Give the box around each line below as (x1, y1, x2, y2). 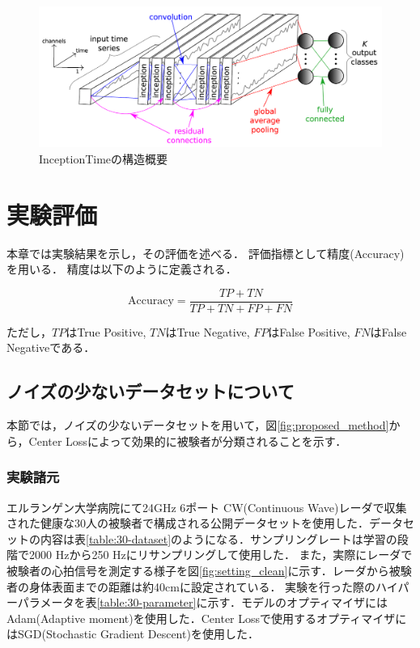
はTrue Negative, (165, 323, 250, 340)
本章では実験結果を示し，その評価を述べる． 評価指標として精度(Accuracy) (6, 244, 405, 261)
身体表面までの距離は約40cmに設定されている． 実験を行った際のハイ (28, 578, 398, 595)
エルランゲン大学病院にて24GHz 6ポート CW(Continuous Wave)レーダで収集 (6, 498, 407, 515)
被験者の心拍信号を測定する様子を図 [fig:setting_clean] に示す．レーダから (6, 562, 389, 579)
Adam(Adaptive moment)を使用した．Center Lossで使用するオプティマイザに (6, 609, 407, 626)
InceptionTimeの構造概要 (39, 150, 168, 167)
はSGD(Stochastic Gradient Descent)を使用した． (6, 625, 259, 642)
